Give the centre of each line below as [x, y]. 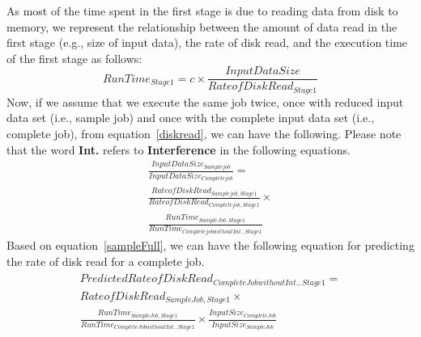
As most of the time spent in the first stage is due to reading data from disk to [202, 11]
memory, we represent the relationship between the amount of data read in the [202, 26]
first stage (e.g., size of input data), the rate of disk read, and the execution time [207, 42]
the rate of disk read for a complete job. [106, 261]
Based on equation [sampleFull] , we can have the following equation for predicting [210, 245]
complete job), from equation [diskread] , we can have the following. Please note [204, 134]
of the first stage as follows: [74, 58]
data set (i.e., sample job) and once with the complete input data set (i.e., [191, 118]
